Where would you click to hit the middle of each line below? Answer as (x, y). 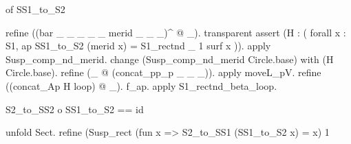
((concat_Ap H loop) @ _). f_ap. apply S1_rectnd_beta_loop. (141, 85)
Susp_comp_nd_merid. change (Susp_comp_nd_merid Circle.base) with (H (170, 59)
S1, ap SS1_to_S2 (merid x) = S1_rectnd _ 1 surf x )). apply (138, 46)
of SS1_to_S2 (35, 9)
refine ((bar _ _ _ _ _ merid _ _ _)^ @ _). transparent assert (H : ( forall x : (176, 32)
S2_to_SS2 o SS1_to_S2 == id (75, 109)
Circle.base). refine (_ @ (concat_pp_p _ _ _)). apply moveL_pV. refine (163, 72)
